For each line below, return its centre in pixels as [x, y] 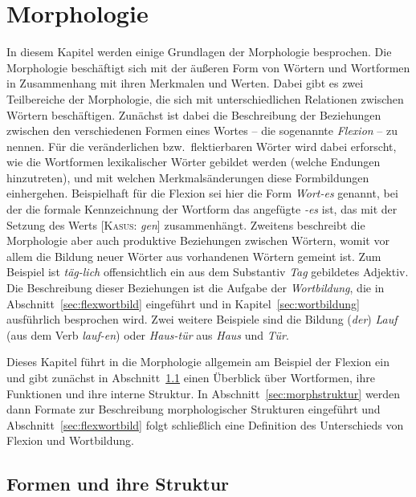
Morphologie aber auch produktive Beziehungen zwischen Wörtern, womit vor [198, 240]
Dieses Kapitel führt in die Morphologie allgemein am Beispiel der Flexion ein [198, 362]
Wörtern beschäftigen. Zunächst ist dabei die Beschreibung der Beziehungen [194, 114]
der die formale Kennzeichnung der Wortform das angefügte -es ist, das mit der [202, 209]
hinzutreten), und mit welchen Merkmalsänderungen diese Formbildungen [188, 177]
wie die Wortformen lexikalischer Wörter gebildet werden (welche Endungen [194, 162]
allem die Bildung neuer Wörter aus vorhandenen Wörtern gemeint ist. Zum [194, 256]
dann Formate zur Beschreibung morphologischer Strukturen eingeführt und [194, 409]
